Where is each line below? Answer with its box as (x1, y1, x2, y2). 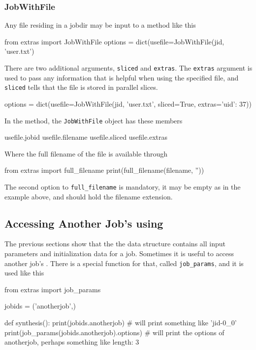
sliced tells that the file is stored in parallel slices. (4, 82, 158, 92)
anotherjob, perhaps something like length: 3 (4, 337, 139, 347)
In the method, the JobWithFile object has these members (4, 115, 183, 125)
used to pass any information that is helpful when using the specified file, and (4, 72, 239, 82)
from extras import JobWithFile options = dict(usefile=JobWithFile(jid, (4, 36, 224, 46)
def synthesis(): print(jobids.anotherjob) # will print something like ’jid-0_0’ (4, 317, 237, 328)
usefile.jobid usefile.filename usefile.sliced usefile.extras (4, 132, 168, 142)
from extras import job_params (4, 284, 101, 294)
